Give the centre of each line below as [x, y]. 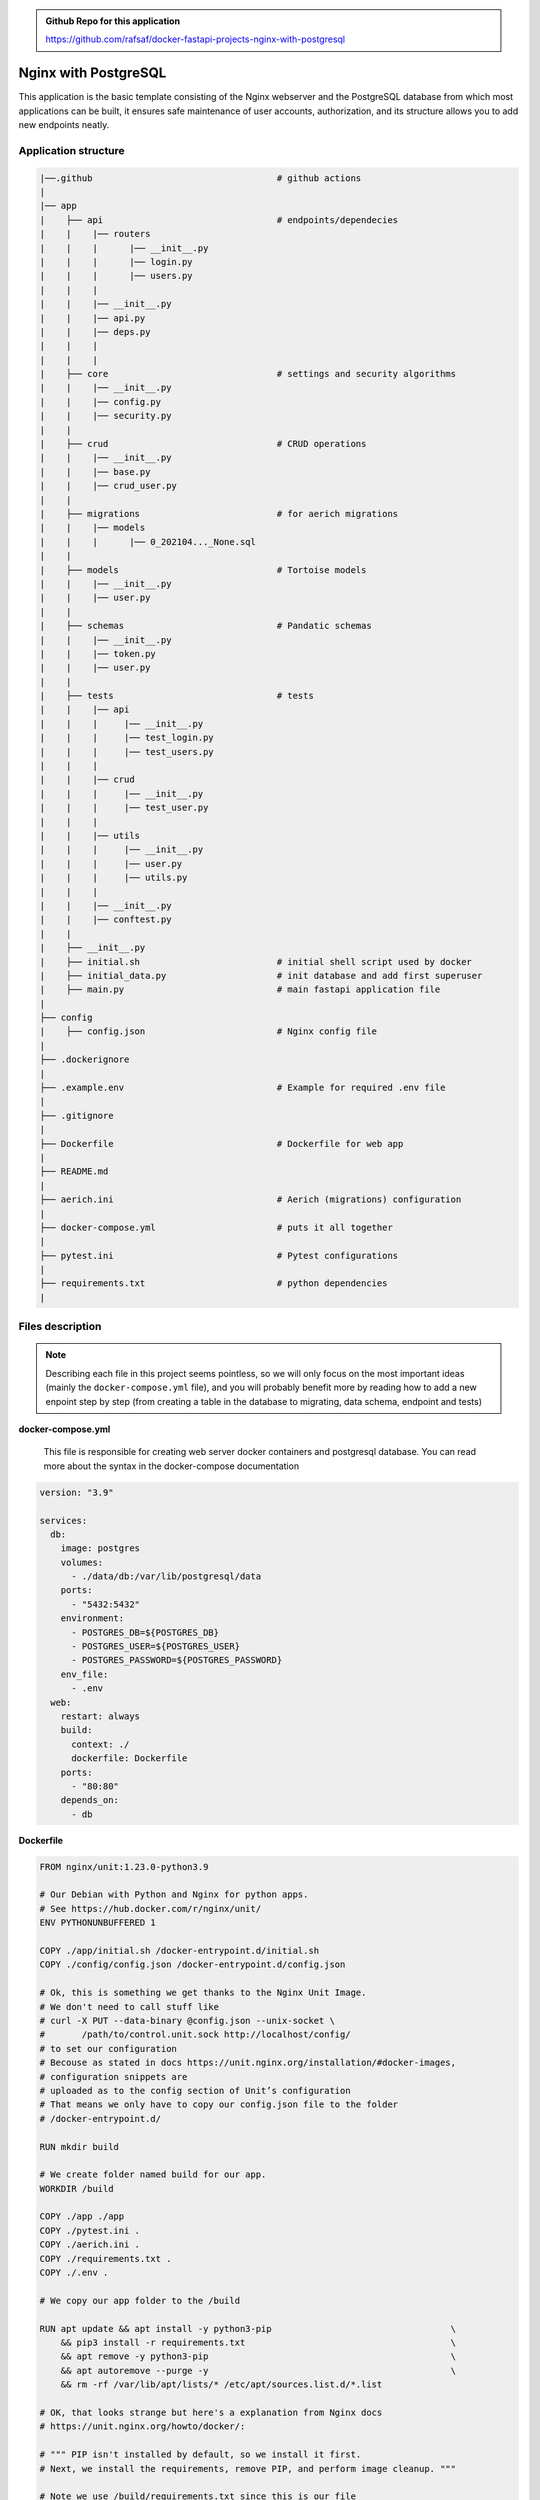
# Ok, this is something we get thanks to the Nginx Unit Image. [203, 1993]
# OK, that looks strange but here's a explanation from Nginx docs [211, 2412]
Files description [60, 1327]
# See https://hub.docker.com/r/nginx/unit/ [150, 1908]
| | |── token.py [98, 653]
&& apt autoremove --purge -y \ [258, 2370]
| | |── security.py [105, 416]
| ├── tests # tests [176, 696]
